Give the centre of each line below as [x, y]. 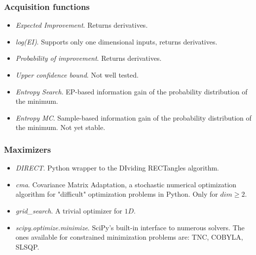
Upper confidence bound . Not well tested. [77, 75]
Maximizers [28, 149]
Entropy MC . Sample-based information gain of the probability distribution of [133, 117]
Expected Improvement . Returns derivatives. [82, 25]
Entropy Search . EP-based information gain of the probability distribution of [131, 91]
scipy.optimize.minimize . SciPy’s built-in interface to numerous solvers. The [130, 227]
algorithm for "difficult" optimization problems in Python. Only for [117, 194]
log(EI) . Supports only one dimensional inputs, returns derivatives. [116, 41]
